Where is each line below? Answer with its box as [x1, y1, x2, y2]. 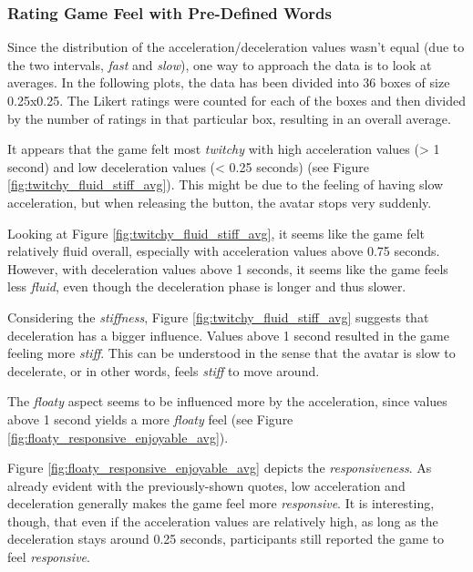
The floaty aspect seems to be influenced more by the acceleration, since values [7, 392, 447, 411]
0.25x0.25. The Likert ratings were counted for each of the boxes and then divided [7, 91, 466, 109]
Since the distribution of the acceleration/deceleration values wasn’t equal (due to [7, 37, 465, 56]
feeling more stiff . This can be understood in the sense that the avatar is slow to [7, 343, 456, 363]
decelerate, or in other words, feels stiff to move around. [7, 361, 320, 380]
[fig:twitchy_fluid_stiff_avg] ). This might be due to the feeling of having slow [7, 175, 444, 194]
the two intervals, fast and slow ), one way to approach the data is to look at [7, 55, 432, 74]
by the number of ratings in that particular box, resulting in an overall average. [7, 108, 451, 128]
